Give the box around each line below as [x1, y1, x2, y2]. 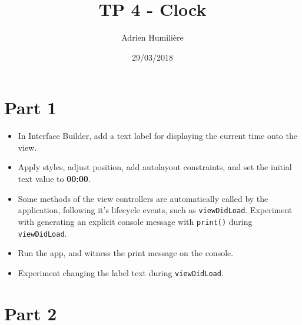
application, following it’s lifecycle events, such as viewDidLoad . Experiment [18, 204, 293, 216]
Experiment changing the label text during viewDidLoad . [18, 266, 224, 278]
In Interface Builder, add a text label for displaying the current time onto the [18, 130, 297, 142]
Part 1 [4, 95, 57, 120]
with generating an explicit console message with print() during [18, 215, 253, 227]
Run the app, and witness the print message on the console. [18, 247, 234, 259]
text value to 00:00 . [18, 173, 91, 185]
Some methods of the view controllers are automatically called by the [18, 192, 268, 204]
